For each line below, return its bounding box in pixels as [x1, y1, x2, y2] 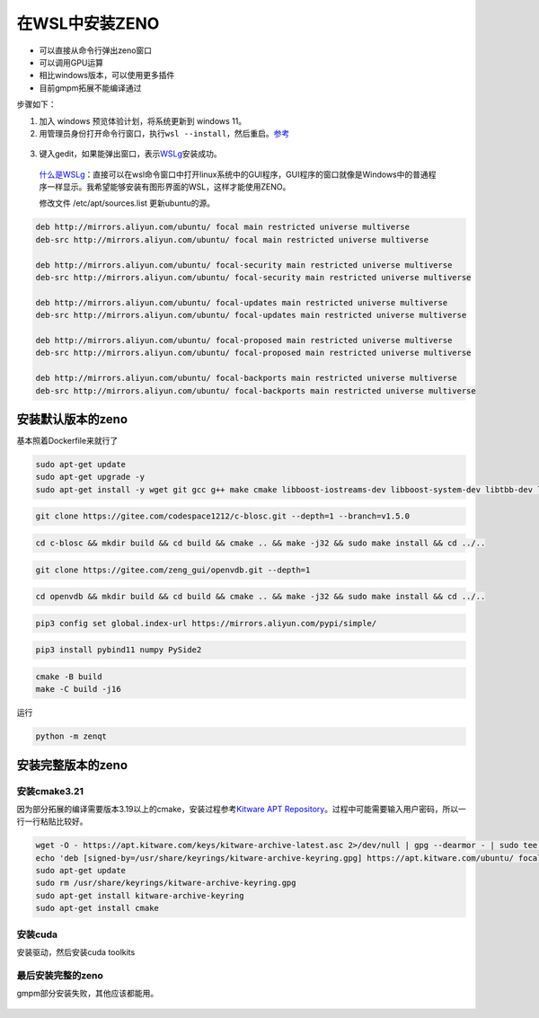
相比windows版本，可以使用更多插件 [39, 70, 175, 81]
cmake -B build [35, 671, 102, 682]
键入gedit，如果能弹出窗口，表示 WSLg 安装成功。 [39, 148, 222, 159]
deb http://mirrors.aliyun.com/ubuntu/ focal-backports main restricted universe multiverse [35, 373, 457, 384]
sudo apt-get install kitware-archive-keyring [35, 890, 244, 900]
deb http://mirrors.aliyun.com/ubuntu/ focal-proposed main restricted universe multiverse [35, 335, 453, 345]
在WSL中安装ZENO [16, 13, 160, 33]
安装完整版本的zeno [16, 757, 128, 773]
